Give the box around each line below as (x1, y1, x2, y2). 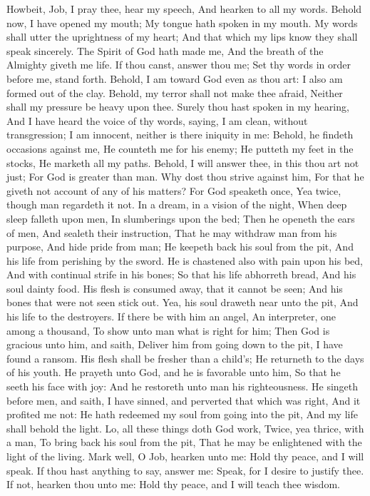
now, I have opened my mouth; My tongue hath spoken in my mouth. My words (6, 15, 358, 30)
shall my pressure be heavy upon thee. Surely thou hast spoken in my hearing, (6, 99, 349, 114)
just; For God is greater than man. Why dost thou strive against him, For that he (6, 169, 364, 184)
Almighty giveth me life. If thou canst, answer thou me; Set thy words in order (6, 57, 351, 72)
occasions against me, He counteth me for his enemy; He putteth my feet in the (6, 141, 354, 156)
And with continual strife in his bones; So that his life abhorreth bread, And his (6, 267, 356, 282)
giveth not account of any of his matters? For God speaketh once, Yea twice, (6, 183, 341, 198)
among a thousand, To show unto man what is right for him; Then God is (6, 323, 330, 338)
